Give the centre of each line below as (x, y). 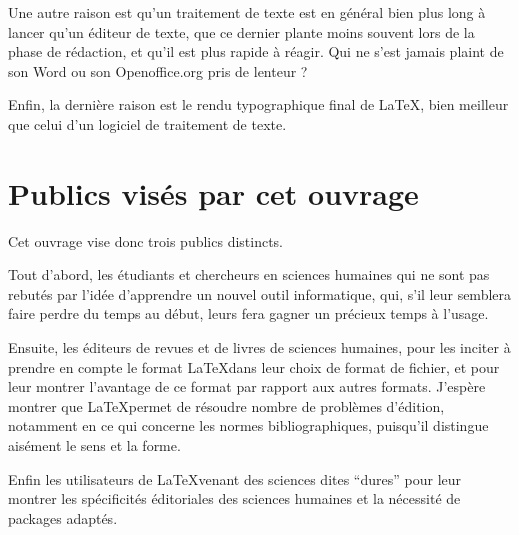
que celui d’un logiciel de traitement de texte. (147, 123)
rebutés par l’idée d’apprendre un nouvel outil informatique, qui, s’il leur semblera (260, 293)
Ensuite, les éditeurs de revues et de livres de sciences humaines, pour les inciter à (259, 347)
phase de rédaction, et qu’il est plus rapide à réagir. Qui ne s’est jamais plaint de (256, 51)
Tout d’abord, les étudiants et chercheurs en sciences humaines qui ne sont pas (249, 274)
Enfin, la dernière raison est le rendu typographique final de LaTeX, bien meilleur (258, 104)
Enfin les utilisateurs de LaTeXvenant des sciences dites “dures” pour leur (235, 478)
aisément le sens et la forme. (94, 445)
